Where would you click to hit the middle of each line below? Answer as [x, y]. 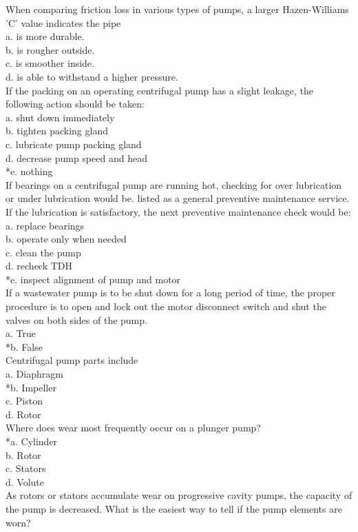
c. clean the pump [43, 252]
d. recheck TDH [39, 266]
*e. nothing [29, 171]
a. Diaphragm [34, 374]
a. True [21, 333]
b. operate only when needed [66, 239]
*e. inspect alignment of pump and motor [93, 279]
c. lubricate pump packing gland [74, 144]
